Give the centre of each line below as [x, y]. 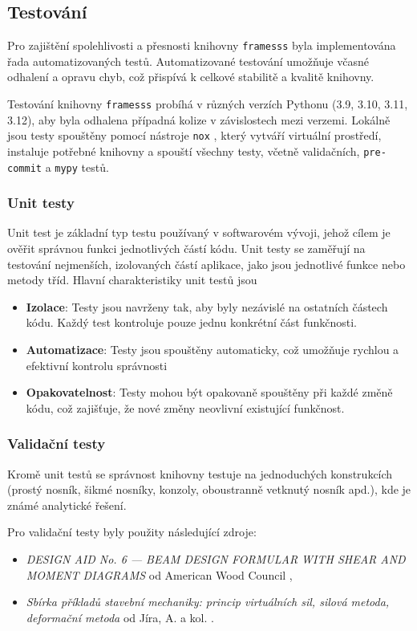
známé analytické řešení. [67, 505]
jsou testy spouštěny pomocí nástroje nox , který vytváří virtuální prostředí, [194, 135]
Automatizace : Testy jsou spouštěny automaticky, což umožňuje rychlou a [213, 350]
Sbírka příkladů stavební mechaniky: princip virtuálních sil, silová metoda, [208, 602]
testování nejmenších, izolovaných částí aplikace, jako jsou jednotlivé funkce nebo [206, 264]
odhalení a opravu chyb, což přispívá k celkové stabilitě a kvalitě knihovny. [191, 77]
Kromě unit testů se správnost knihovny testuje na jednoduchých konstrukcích [200, 473]
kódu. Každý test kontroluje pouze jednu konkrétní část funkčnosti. [191, 322]
